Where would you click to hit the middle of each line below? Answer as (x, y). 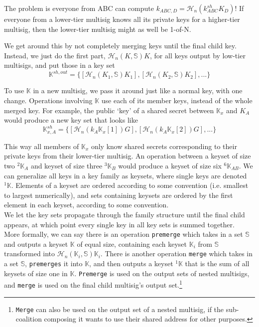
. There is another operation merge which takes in (177, 253)
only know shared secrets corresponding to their (164, 146)
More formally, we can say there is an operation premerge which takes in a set (124, 234)
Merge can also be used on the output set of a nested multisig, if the (120, 309)
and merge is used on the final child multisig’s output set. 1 (93, 284)
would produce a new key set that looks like (71, 120)
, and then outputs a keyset (131, 263)
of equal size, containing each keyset (132, 244)
